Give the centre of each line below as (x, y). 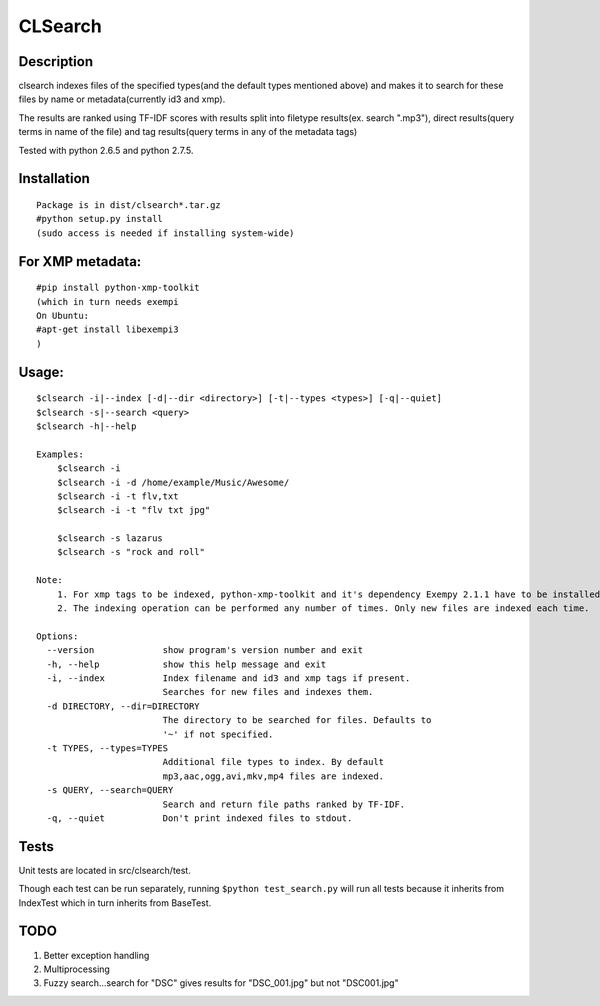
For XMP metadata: (80, 261)
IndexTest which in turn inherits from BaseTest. (115, 902)
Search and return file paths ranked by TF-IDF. (284, 804)
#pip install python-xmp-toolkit (118, 288)
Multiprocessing (76, 969)
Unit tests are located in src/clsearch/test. (105, 870)
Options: (57, 636)
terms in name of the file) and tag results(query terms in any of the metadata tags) (188, 132)
